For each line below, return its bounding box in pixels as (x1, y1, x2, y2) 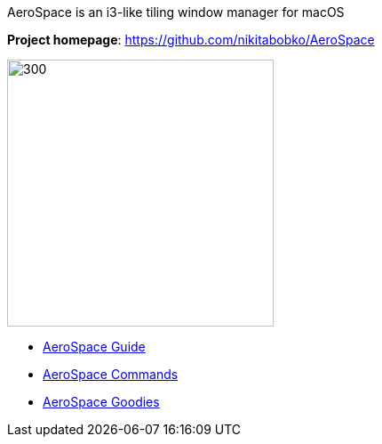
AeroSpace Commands (43, 367, 179, 382)
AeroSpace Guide (43, 339, 146, 354)
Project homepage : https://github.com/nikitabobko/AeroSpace (7, 32, 375, 47)
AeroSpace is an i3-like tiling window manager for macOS (7, 4, 345, 20)
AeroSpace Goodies (43, 394, 160, 409)
